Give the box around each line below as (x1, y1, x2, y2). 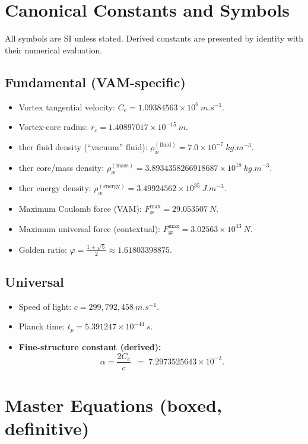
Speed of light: (18, 300, 72, 312)
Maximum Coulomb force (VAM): (18, 202, 142, 215)
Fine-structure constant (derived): (18, 340, 161, 353)
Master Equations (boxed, (5, 392, 222, 417)
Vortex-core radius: (18, 120, 88, 133)
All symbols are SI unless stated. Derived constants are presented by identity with (5, 32, 303, 45)
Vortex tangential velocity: (18, 100, 116, 113)
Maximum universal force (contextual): (18, 222, 160, 234)
